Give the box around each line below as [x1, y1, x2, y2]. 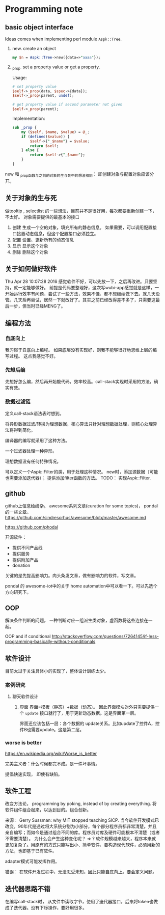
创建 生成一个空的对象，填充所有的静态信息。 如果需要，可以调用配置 [12, 224, 153, 230]
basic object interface [5, 23, 74, 31]
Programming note [5, 3, 83, 15]
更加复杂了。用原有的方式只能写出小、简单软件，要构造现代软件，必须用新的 [5, 842, 160, 848]
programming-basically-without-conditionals [5, 638, 96, 644]
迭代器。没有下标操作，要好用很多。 [13, 905, 87, 911]
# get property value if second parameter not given [12, 102, 123, 107]
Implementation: [12, 115, 45, 121]
